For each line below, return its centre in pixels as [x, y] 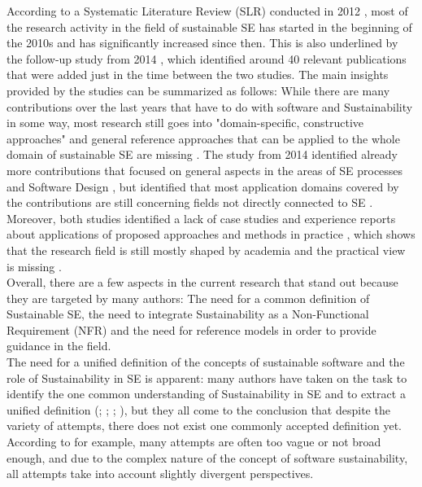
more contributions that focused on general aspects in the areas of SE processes [205, 170]
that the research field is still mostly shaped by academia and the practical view [206, 250]
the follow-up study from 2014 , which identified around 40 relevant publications [207, 58]
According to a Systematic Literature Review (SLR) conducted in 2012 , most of [207, 11]
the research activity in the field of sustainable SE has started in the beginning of [209, 26]
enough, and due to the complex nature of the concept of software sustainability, [207, 457]
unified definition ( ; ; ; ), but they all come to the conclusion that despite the [198, 409]
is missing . [34, 266]
